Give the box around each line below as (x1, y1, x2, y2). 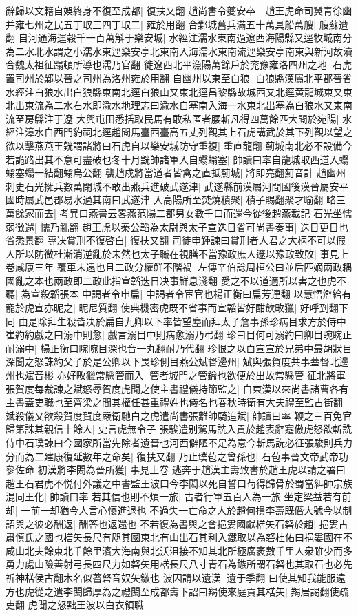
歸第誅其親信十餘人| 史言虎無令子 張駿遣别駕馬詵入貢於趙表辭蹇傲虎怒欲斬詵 (6, 422, 352, 436)
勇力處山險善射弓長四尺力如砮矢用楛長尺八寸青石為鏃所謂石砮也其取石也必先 (6, 557, 352, 571)
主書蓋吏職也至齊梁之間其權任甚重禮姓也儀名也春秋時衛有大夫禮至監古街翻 (6, 395, 343, 409)
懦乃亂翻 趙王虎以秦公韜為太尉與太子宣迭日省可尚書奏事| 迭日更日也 (40, 219, 348, 234)
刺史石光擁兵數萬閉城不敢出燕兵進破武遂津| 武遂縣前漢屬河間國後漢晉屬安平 (6, 178, 349, 193)
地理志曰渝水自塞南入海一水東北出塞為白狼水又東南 (120, 98, 352, 112)
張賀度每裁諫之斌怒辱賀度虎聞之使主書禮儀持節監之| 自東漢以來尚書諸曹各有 (6, 381, 349, 396)
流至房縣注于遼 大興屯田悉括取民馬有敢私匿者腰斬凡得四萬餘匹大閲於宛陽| (6, 111, 339, 125)
